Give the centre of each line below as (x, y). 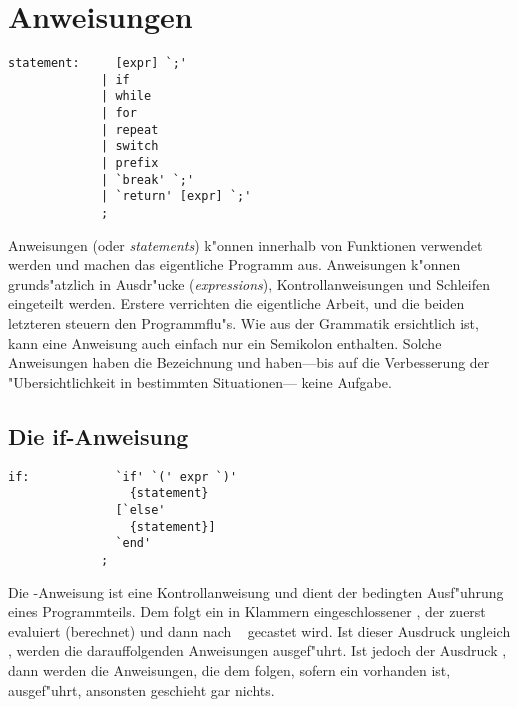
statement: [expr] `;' (97, 63)
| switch (130, 146)
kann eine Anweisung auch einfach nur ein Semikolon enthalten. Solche (225, 342)
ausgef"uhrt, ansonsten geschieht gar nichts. (141, 689)
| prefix (130, 163)
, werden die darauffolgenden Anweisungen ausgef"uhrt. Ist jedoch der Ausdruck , (257, 650)
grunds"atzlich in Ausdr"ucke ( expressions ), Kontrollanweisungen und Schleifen (249, 283)
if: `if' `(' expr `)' (123, 476)
